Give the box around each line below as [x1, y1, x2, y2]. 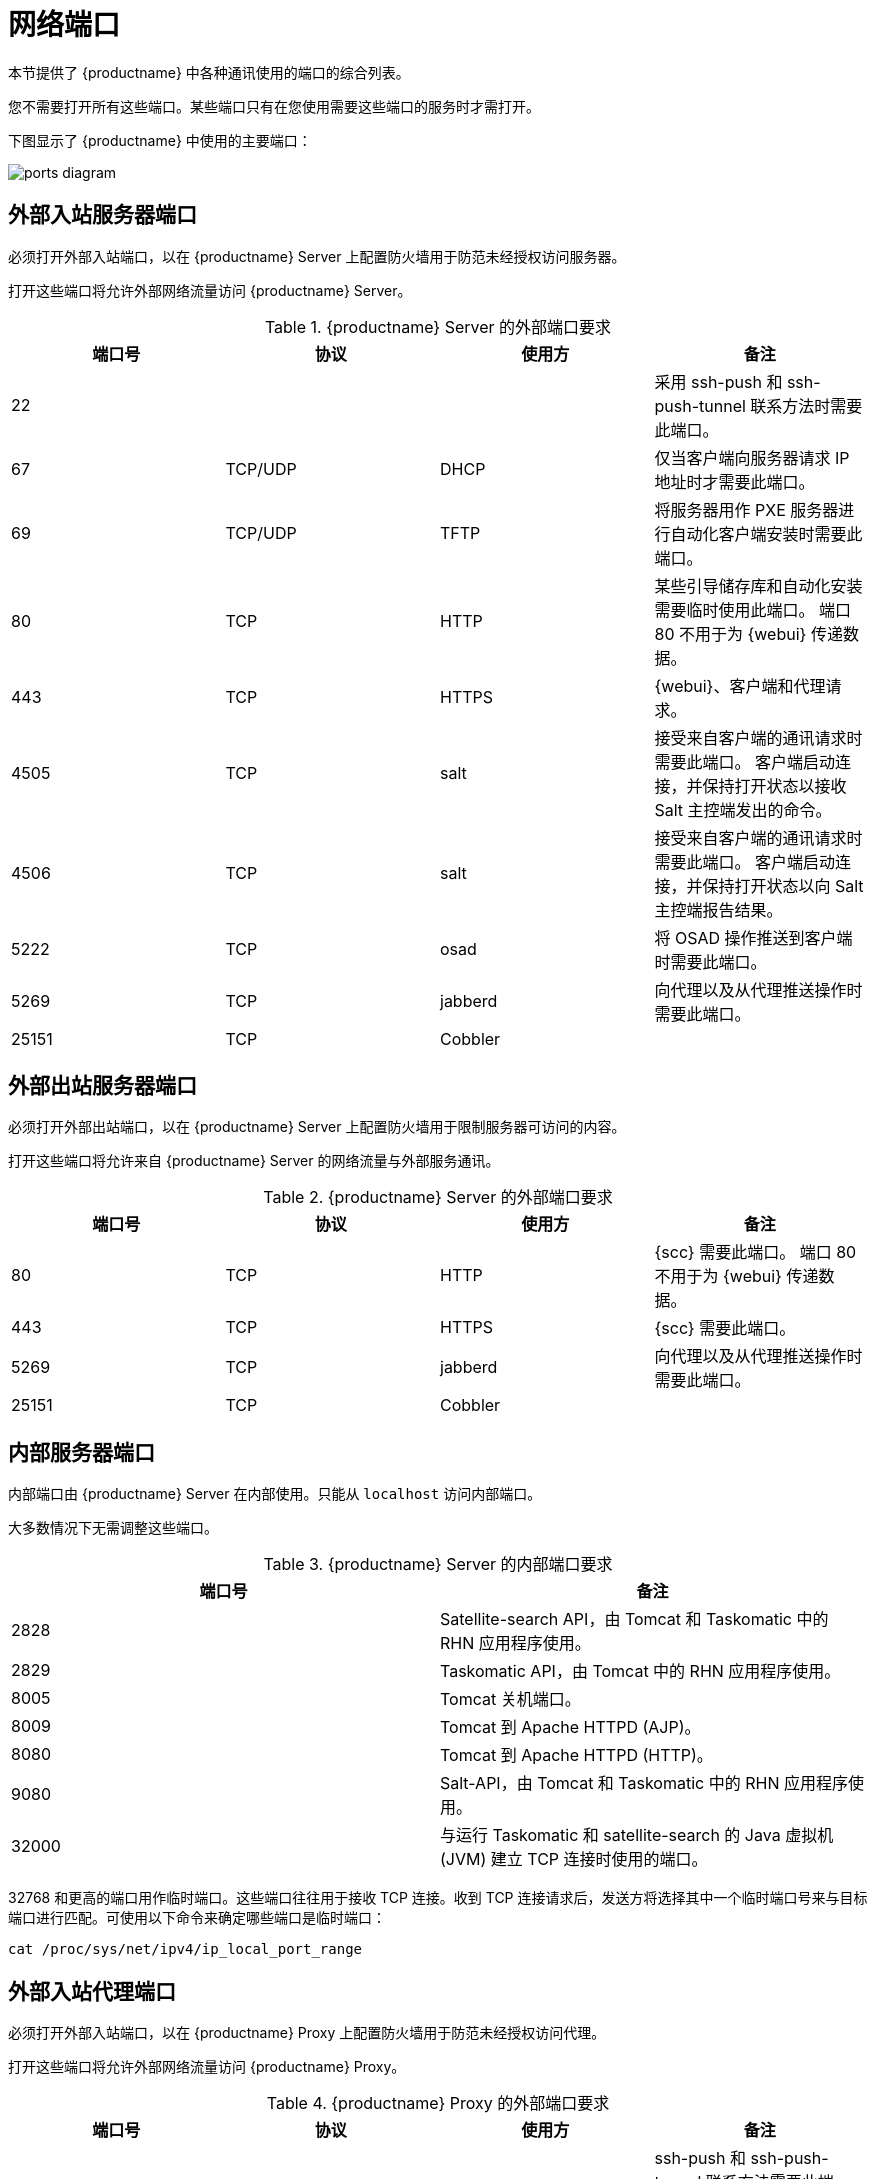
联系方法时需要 [750, 395, 863, 416]
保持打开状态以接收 [702, 775, 847, 796]
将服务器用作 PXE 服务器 [654, 499, 839, 520]
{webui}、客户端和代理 [654, 675, 826, 696]
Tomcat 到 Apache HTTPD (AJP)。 [440, 1717, 701, 1738]
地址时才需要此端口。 [654, 471, 815, 492]
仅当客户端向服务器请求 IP [654, 447, 850, 468]
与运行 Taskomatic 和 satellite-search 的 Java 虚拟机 [440, 1825, 834, 1846]
